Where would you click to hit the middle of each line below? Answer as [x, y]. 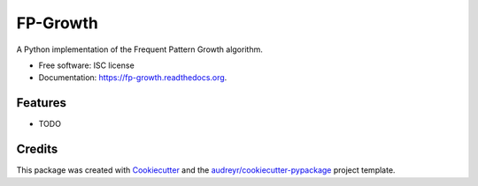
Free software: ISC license [86, 65]
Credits [37, 149]
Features [41, 103]
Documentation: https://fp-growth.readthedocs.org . [133, 78]
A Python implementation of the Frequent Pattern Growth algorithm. [139, 49]
